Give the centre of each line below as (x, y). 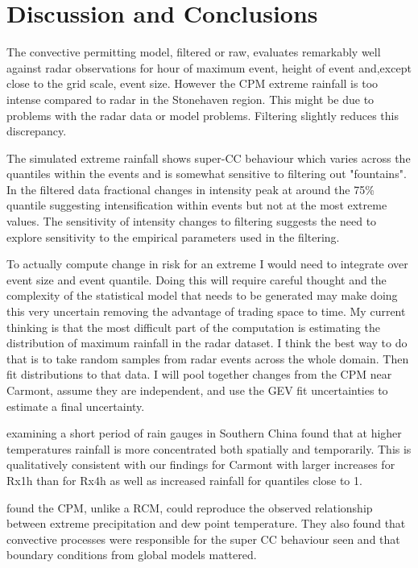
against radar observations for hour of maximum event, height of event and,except (209, 67)
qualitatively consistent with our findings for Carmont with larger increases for (201, 464)
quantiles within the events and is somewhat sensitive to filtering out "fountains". (207, 174)
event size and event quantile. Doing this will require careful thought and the (197, 279)
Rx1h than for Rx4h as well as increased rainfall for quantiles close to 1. (184, 480)
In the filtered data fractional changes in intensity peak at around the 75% (190, 189)
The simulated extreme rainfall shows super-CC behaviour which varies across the (209, 158)
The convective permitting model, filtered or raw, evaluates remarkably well (194, 52)
